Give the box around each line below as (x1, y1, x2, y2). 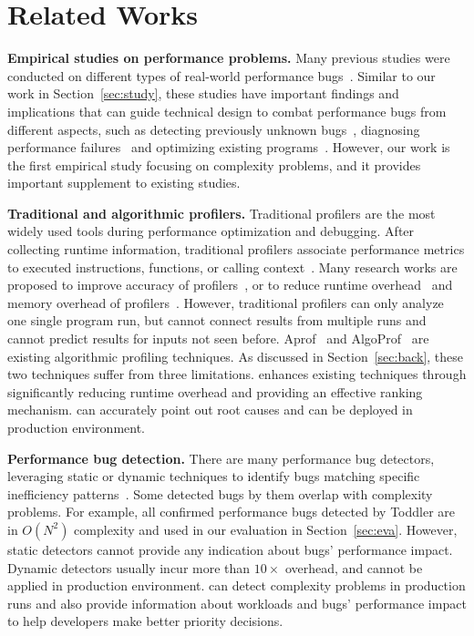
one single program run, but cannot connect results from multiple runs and (7, 311, 427, 330)
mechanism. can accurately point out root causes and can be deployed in (7, 400, 413, 419)
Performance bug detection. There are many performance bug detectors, (7, 448, 435, 467)
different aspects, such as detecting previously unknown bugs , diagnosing (7, 119, 420, 138)
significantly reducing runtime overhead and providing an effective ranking (7, 382, 423, 401)
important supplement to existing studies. (7, 173, 241, 192)
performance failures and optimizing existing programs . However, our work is (7, 138, 450, 157)
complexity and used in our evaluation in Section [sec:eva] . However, (74, 519, 458, 539)
